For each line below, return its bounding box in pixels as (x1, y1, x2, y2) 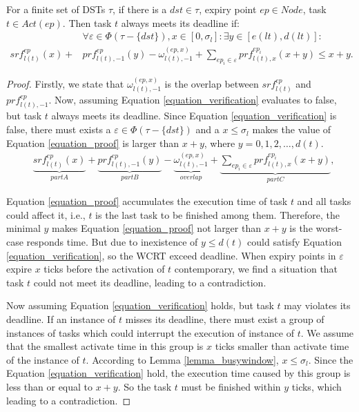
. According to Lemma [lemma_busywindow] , (86, 352, 279, 366)
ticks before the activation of (43, 262, 165, 276)
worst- (316, 221, 342, 235)
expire (6, 262, 32, 276)
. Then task (62, 15, 112, 30)
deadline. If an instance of (6, 312, 116, 326)
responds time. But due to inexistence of (26, 235, 198, 249)
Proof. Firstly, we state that (6, 76, 124, 90)
